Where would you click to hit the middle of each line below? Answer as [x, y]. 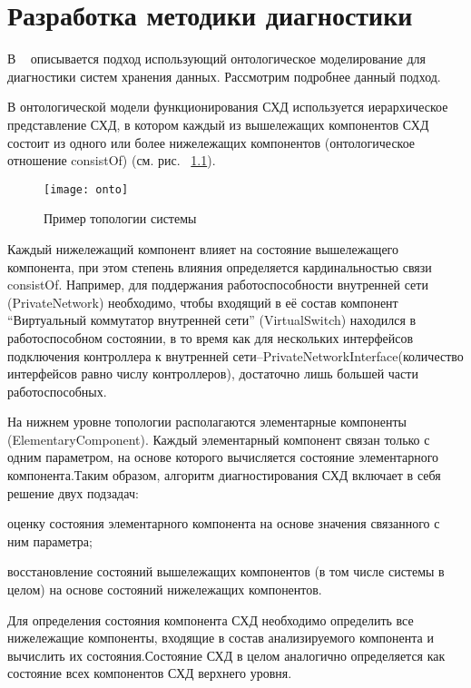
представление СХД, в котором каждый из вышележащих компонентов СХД [218, 124]
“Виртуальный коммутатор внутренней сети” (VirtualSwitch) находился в [212, 320]
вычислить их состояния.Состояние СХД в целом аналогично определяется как [226, 655]
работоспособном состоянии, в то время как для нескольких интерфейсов [211, 337]
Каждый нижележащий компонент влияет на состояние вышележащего [203, 248]
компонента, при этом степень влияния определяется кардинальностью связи [220, 266]
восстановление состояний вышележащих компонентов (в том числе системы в [226, 571]
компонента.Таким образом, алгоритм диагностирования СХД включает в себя [224, 475]
